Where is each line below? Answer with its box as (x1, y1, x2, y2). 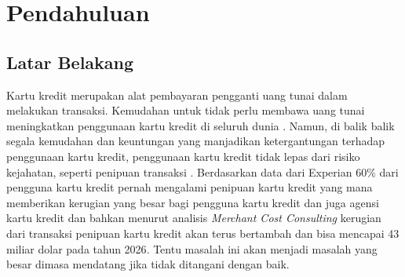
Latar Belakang (6, 49, 134, 74)
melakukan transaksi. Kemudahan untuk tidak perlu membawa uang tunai (6, 102, 365, 118)
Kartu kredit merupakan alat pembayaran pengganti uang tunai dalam (6, 86, 348, 103)
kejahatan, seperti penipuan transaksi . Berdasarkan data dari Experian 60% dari (6, 163, 399, 180)
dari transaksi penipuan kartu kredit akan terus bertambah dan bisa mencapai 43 (6, 224, 400, 241)
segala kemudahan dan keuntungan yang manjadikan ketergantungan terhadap (6, 133, 385, 149)
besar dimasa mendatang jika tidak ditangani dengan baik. (6, 256, 290, 272)
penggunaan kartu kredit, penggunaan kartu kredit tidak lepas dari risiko (6, 148, 360, 164)
